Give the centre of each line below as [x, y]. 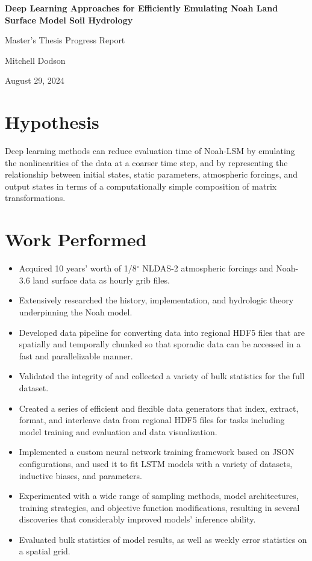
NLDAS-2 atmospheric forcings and [208, 268]
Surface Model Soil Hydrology [69, 20]
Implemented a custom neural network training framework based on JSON [157, 452]
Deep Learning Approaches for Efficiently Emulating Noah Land [142, 8]
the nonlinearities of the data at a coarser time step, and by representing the [146, 162]
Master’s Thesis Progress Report [65, 40]
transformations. [35, 198]
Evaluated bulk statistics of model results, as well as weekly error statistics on [163, 539]
